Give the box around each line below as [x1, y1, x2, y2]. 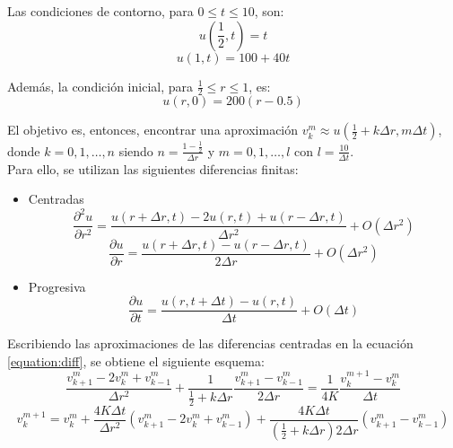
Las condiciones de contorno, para [7, 2, 194, 20]
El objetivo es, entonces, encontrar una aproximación [7, 120, 299, 139]
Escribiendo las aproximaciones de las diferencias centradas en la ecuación [7, 334, 414, 353]
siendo [118, 141, 153, 160]
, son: [254, 2, 284, 20]
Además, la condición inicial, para [7, 76, 194, 95]
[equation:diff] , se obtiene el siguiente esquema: [7, 351, 265, 370]
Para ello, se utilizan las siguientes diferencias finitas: [7, 159, 299, 178]
